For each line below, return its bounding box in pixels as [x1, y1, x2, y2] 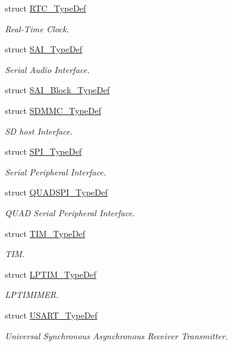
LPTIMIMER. [5, 288, 59, 301]
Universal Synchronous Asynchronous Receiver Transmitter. [5, 329, 228, 342]
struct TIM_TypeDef [5, 227, 85, 239]
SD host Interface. [5, 124, 73, 137]
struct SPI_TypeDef [5, 145, 82, 158]
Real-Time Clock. [5, 22, 69, 35]
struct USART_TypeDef [5, 308, 97, 321]
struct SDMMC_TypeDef [5, 104, 102, 116]
